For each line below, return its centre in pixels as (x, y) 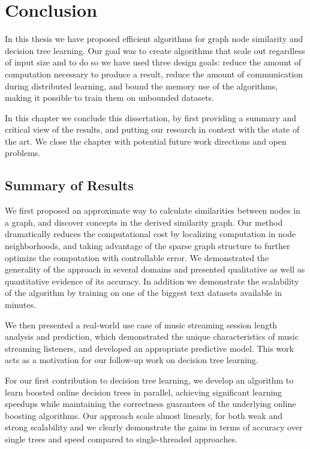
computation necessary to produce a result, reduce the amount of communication (154, 74)
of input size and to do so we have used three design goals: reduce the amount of (153, 62)
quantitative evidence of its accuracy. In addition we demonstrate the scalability (152, 281)
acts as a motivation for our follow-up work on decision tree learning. (132, 360)
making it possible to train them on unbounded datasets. (109, 98)
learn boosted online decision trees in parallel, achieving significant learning (144, 392)
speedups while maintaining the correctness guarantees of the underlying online (151, 404)
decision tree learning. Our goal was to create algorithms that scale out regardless (155, 50)
